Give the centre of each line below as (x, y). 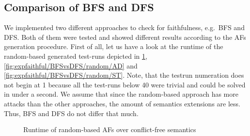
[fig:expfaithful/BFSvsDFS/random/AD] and (71, 65)
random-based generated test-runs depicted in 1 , (76, 56)
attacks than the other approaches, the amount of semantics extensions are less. (122, 103)
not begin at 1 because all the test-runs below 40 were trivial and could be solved (125, 84)
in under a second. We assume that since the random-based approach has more (121, 94)
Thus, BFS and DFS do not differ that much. (71, 113)
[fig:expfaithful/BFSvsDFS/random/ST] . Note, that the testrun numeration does (124, 75)
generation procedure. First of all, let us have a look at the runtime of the (114, 46)
